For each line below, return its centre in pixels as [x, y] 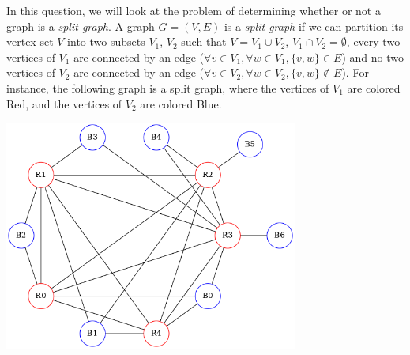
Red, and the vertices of [64, 103]
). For [355, 72]
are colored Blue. [181, 103]
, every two [373, 42]
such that [204, 42]
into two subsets [106, 42]
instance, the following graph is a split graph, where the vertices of [168, 87]
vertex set [30, 42]
